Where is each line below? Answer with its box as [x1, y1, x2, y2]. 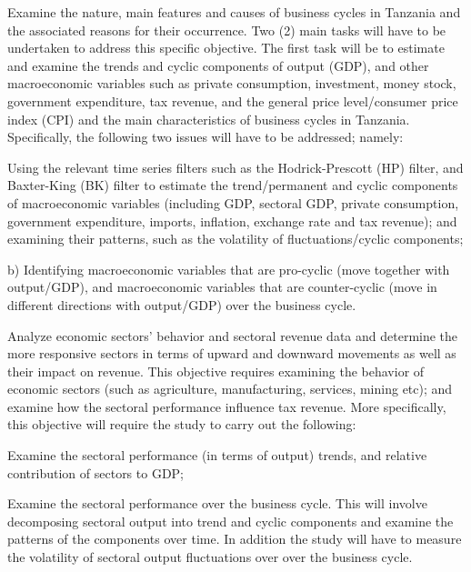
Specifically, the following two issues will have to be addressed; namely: [7, 127, 404, 146]
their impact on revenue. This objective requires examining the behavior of [7, 361, 425, 380]
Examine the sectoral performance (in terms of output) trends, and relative [7, 446, 427, 465]
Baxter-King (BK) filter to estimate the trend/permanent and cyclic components [7, 176, 458, 195]
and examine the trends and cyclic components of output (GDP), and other [7, 55, 429, 75]
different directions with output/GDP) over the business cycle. [7, 295, 356, 314]
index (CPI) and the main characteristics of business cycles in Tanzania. [7, 109, 410, 128]
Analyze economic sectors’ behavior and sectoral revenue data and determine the [7, 326, 458, 345]
